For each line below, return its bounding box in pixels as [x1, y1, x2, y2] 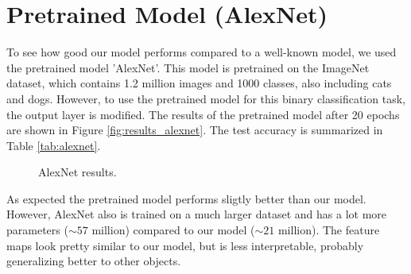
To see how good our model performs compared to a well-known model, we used [6, 44, 397, 60]
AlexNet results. [38, 164, 117, 180]
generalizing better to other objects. [6, 253, 181, 269]
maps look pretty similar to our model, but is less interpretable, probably [6, 237, 364, 253]
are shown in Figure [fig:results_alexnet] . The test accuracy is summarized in [6, 122, 383, 138]
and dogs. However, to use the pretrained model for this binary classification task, [6, 90, 405, 106]
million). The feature [277, 222, 380, 238]
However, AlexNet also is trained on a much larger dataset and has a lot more [6, 206, 387, 222]
